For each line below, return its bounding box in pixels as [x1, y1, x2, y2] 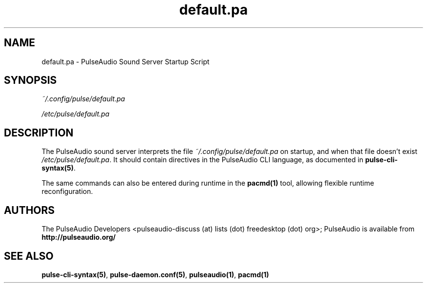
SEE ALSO [4, 249, 54, 262]
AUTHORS [4, 204, 55, 216]
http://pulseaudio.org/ [41, 233, 116, 242]
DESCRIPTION [4, 126, 74, 139]
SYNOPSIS [4, 74, 57, 87]
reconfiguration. [41, 187, 93, 196]
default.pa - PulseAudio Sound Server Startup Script [41, 57, 210, 66]
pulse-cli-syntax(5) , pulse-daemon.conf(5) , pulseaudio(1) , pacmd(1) [41, 270, 269, 279]
